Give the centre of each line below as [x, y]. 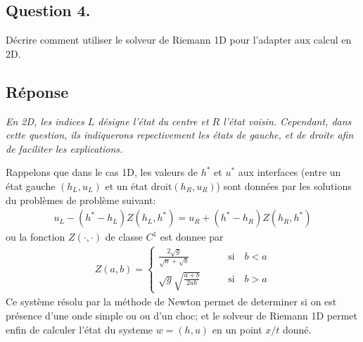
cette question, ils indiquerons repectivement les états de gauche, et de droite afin [180, 135]
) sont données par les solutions [284, 185]
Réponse [37, 91]
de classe [124, 237]
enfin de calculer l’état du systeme [79, 329]
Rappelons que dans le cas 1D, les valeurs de [102, 172]
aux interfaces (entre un [289, 172]
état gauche [31, 185]
